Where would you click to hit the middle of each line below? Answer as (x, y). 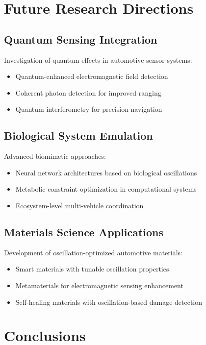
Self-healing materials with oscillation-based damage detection (109, 302)
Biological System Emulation (78, 136)
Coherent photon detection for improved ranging (88, 92)
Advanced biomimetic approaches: (55, 156)
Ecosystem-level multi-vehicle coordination (79, 205)
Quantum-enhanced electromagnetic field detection (92, 76)
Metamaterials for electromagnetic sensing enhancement (99, 285)
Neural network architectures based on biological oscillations (106, 172)
